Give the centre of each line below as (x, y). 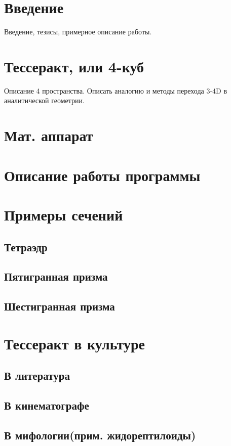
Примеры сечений (64, 214)
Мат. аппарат (49, 135)
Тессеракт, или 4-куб (74, 66)
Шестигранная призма (60, 306)
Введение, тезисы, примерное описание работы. (78, 32)
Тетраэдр (26, 247)
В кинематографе (47, 405)
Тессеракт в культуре (74, 343)
